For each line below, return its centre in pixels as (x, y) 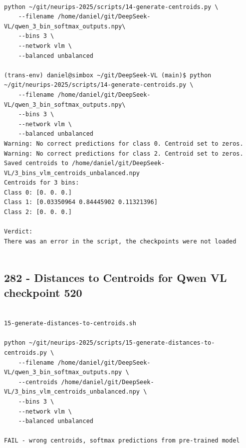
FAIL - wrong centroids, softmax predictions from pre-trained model (122, 441)
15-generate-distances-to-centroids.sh (70, 324)
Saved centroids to (36, 163)
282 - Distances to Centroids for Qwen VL (116, 278)
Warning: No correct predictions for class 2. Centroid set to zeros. (124, 153)
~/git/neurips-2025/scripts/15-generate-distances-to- (122, 343)
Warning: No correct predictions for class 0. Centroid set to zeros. (124, 143)
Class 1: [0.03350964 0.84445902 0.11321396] (81, 202)
